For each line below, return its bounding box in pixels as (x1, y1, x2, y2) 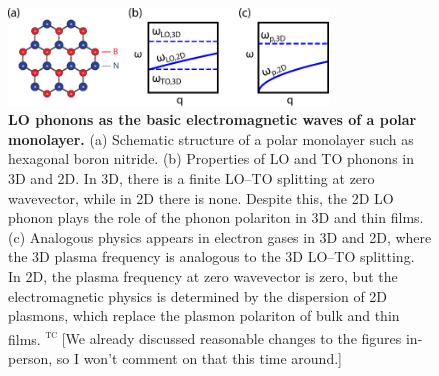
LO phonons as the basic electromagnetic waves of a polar (8, 109, 417, 130)
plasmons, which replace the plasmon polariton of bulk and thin (8, 305, 400, 326)
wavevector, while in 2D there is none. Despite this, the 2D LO (8, 187, 394, 208)
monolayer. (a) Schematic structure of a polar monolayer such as (8, 128, 414, 149)
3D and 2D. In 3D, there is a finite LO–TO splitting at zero (8, 168, 375, 189)
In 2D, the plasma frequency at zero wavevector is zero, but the (8, 266, 398, 286)
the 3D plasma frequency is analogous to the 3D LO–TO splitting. (8, 246, 415, 267)
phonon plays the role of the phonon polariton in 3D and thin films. (8, 207, 424, 228)
